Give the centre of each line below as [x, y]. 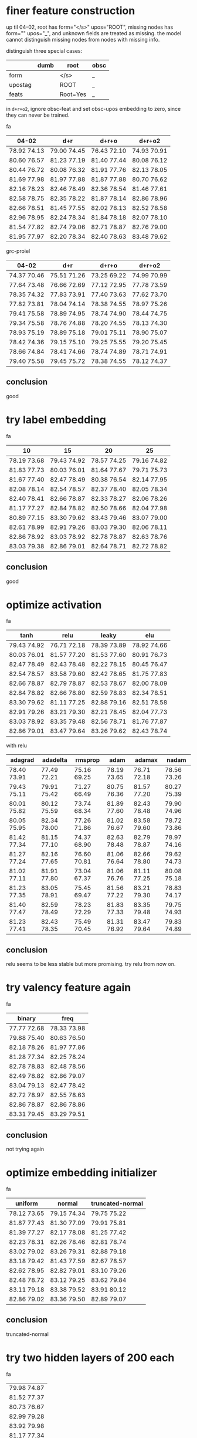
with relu [17, 745]
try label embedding [56, 420]
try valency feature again [69, 988]
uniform [27, 1203]
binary [27, 1019]
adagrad [22, 760]
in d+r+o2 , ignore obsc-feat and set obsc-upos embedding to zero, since [94, 108]
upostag [21, 84]
